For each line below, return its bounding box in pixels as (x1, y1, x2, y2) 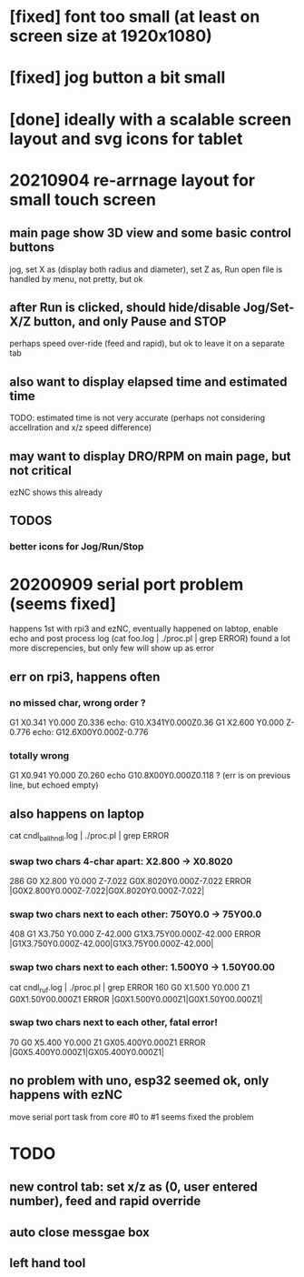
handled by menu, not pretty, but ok (9, 273, 143, 284)
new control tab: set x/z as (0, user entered (9, 1180, 259, 1195)
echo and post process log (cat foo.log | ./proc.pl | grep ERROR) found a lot (9, 633, 290, 644)
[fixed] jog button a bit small (9, 67, 226, 88)
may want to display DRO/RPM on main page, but (9, 448, 291, 464)
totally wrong (9, 749, 70, 761)
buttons (9, 239, 54, 256)
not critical (9, 462, 73, 478)
